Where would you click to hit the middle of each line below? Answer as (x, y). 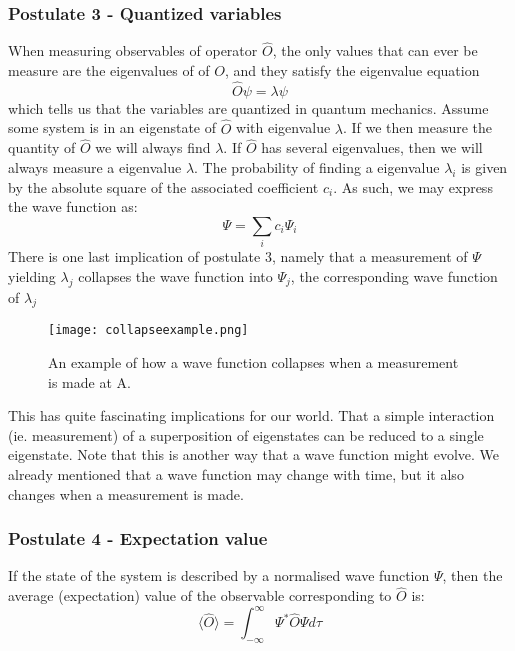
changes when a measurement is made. (126, 493)
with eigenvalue (283, 127)
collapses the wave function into (175, 275)
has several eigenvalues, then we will (372, 147)
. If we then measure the (417, 127)
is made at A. (89, 381)
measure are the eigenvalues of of (109, 70)
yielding (32, 275)
